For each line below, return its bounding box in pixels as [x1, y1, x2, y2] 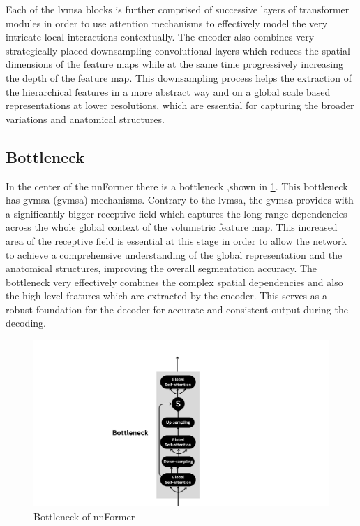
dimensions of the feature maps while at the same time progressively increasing [6, 57, 344, 71]
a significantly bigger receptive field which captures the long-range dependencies [6, 206, 347, 220]
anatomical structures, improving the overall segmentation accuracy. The [6, 261, 317, 276]
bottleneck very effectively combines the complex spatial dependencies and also [6, 274, 343, 289]
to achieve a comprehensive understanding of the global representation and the [6, 247, 343, 262]
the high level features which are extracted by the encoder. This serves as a [6, 288, 327, 303]
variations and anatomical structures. [6, 111, 165, 126]
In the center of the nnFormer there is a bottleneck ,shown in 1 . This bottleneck [6, 178, 348, 193]
